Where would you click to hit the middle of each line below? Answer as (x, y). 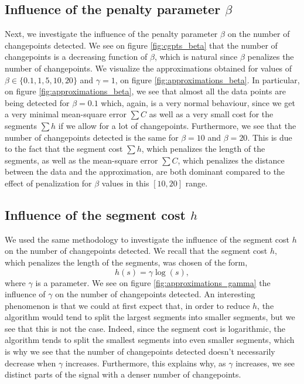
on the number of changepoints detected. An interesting (155, 294)
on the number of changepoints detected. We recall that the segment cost (136, 251)
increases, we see (265, 363)
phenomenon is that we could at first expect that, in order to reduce (127, 305)
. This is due (270, 137)
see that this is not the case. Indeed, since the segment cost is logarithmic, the (145, 328)
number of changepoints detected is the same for (92, 137)
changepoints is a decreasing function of (76, 57)
